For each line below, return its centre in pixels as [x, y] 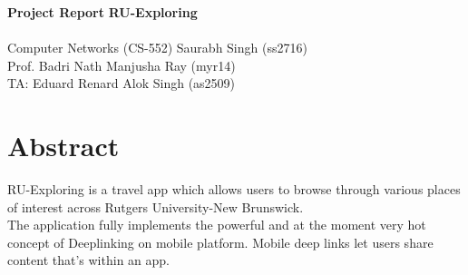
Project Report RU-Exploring [102, 12]
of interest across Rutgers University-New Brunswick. [156, 206]
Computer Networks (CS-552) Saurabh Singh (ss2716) [157, 48]
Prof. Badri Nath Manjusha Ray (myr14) [122, 65]
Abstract [63, 146]
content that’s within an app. [88, 260]
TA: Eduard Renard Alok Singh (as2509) [122, 83]
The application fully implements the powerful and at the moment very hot [217, 225]
